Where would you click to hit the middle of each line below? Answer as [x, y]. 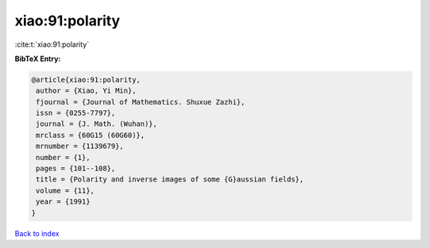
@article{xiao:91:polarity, [86, 80]
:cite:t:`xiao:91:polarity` [52, 44]
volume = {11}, [66, 191]
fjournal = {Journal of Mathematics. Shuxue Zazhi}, [141, 102]
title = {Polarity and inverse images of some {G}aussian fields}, [170, 179]
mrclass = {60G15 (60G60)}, [91, 135]
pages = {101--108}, [76, 169]
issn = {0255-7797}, [76, 113]
